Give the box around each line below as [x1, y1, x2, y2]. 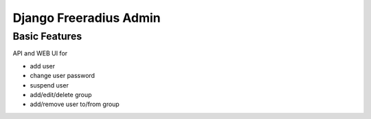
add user [30, 62, 56, 70]
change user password [30, 72, 95, 80]
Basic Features [12, 30, 82, 42]
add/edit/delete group [30, 90, 92, 98]
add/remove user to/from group [30, 100, 120, 109]
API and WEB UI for [12, 49, 68, 57]
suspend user [30, 81, 69, 89]
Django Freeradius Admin [12, 10, 161, 25]
